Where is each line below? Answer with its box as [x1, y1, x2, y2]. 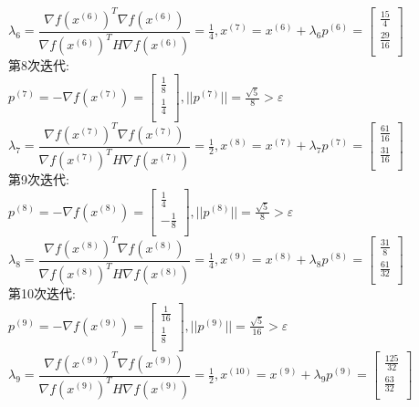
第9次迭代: [8, 170, 69, 189]
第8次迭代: [8, 55, 69, 74]
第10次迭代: [8, 284, 76, 303]
